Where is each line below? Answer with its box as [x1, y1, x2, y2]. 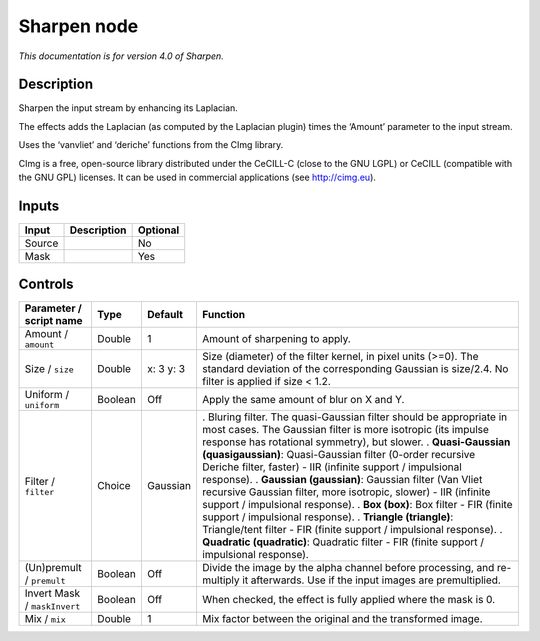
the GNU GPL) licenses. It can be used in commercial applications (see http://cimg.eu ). [18, 171, 377, 184]
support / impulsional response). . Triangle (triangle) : [201, 510, 454, 524]
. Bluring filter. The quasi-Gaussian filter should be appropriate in [201, 410, 508, 424]
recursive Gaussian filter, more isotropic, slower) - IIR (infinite [201, 485, 491, 499]
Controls [18, 276, 74, 293]
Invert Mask [24, 586, 80, 600]
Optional [137, 223, 180, 237]
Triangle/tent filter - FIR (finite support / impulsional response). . [201, 523, 503, 537]
